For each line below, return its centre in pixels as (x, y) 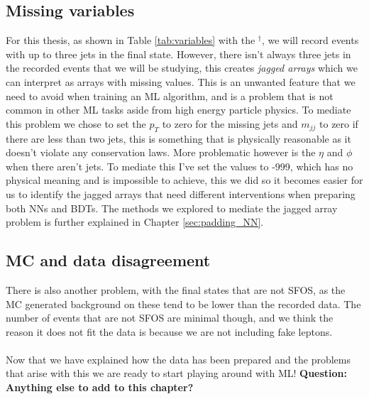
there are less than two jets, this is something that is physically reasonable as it (178, 138)
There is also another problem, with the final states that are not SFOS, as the (176, 289)
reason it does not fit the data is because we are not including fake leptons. (169, 331)
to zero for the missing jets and (230, 123)
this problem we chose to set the (76, 123)
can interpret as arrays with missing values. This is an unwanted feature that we (181, 81)
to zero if (339, 123)
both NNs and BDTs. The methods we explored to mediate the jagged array (172, 208)
